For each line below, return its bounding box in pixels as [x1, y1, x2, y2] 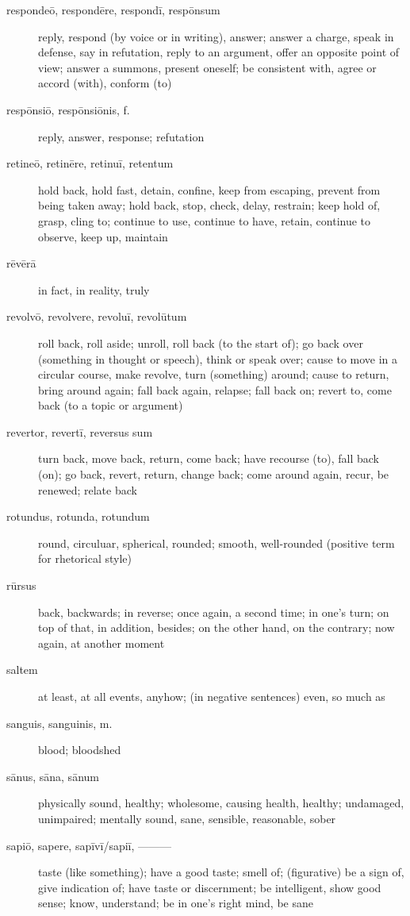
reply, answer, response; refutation [38, 128, 205, 144]
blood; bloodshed [38, 741, 121, 758]
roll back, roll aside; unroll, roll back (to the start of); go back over [38, 334, 363, 351]
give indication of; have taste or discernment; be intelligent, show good [38, 879, 381, 895]
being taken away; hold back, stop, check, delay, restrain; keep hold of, [38, 197, 381, 214]
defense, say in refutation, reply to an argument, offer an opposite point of [38, 44, 400, 60]
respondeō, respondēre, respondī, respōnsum [6, 2, 220, 17]
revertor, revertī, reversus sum [6, 423, 153, 440]
